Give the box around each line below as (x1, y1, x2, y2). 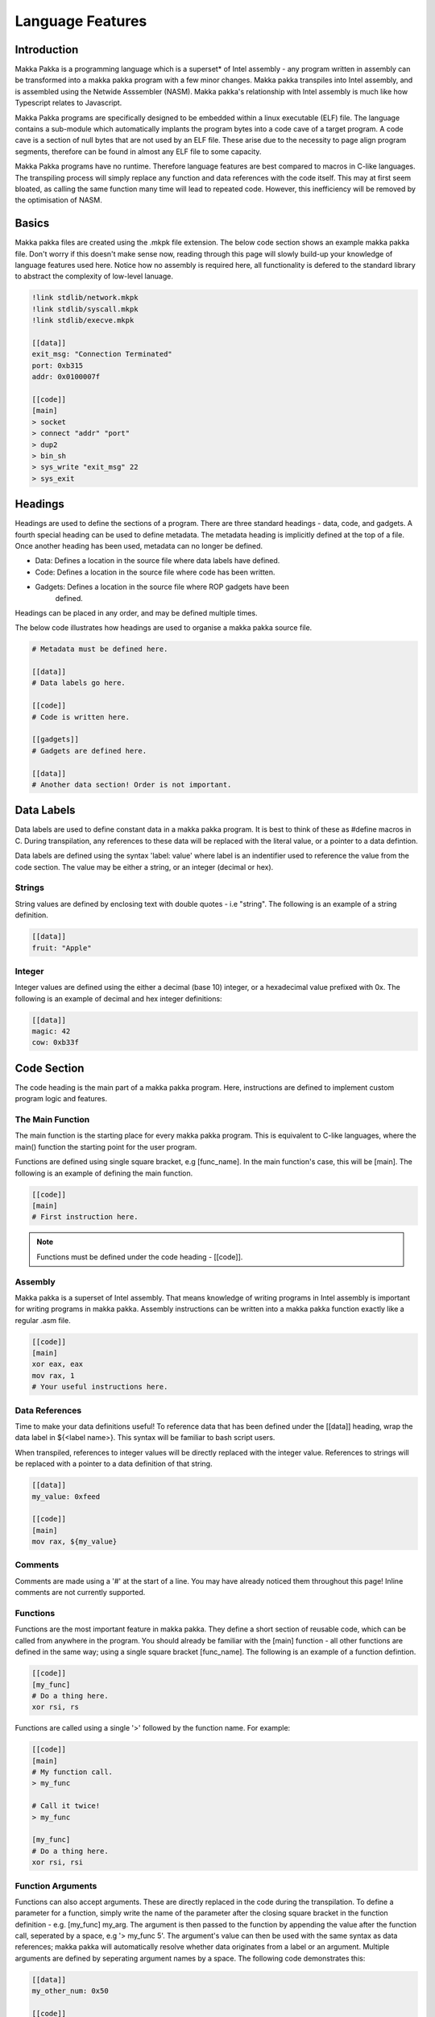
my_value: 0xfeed (31, 1492, 101, 1501)
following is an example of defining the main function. (14, 1168, 193, 1178)
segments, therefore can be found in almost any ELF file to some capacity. (14, 146, 262, 157)
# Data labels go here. (31, 679, 126, 687)
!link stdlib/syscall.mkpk (31, 304, 139, 314)
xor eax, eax (31, 1359, 84, 1369)
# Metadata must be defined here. (31, 645, 168, 654)
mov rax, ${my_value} (31, 1537, 118, 1547)
